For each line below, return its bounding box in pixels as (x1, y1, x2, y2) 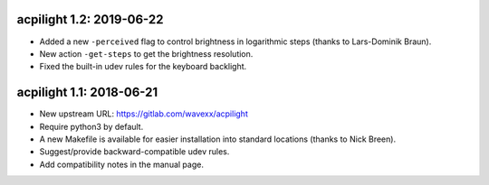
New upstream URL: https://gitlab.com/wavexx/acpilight (39, 108, 248, 119)
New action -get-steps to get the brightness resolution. (39, 48, 254, 59)
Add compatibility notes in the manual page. (39, 159, 204, 170)
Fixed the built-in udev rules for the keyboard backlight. (39, 61, 247, 72)
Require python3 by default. (39, 121, 144, 132)
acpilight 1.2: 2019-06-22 (16, 12, 164, 27)
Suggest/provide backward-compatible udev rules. (39, 146, 230, 157)
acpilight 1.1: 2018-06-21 (16, 85, 158, 100)
